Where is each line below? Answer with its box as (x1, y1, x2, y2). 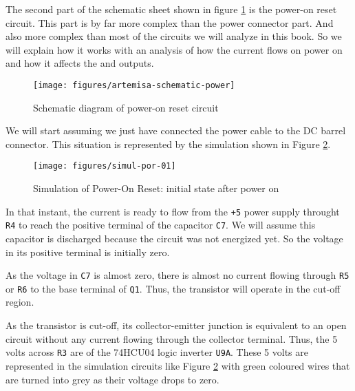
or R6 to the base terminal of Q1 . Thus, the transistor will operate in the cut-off (6, 281, 341, 295)
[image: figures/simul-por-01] (33, 161, 176, 171)
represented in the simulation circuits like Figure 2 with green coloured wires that (6, 358, 350, 372)
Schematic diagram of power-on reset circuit (33, 100, 219, 114)
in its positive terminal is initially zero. (6, 244, 170, 259)
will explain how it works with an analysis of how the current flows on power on (6, 42, 343, 56)
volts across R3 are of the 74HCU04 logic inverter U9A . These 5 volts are (6, 345, 309, 359)
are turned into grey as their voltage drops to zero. (6, 372, 219, 386)
